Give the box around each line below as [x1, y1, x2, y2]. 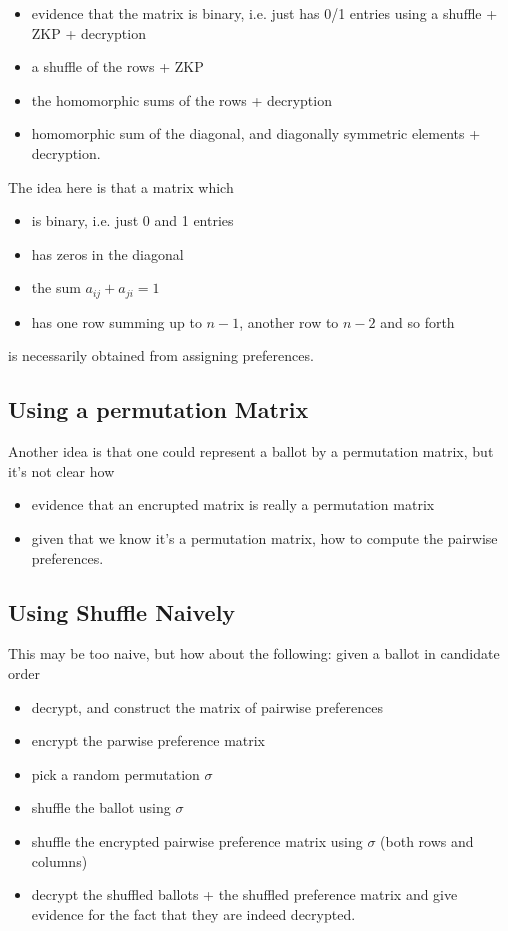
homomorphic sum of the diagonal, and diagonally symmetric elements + [31, 123, 481, 144]
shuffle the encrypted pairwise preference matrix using [31, 830, 363, 851]
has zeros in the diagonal [31, 243, 184, 264]
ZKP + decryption [31, 22, 146, 43]
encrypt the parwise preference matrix [31, 730, 266, 751]
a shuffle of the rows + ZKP [31, 56, 204, 77]
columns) [31, 850, 88, 871]
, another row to [239, 311, 339, 332]
